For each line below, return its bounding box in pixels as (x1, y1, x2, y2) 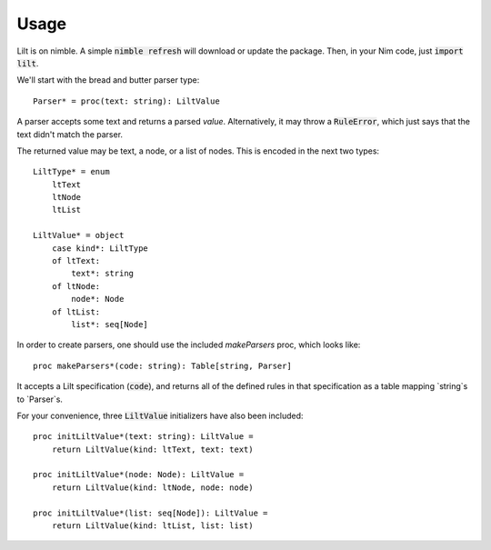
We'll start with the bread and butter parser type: (16, 75, 200, 85)
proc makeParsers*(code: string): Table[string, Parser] (33, 360, 293, 371)
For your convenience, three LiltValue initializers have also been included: (16, 410, 304, 421)
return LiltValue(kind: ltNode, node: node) (51, 482, 254, 493)
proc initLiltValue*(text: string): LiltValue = (33, 432, 254, 442)
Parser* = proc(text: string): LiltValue (33, 95, 220, 106)
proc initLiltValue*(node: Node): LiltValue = (33, 469, 245, 480)
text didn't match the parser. (16, 128, 123, 140)
